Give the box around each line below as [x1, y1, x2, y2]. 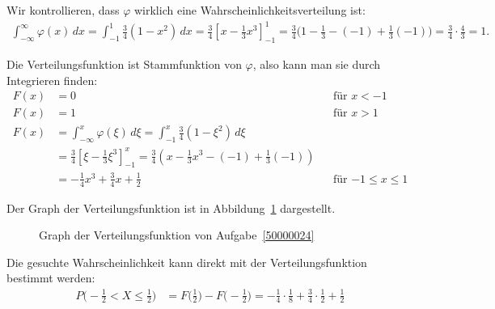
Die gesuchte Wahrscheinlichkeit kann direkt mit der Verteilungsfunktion [6, 253, 367, 270]
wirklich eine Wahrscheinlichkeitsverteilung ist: [133, 2, 366, 18]
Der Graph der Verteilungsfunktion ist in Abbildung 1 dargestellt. [6, 199, 336, 216]
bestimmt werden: [6, 269, 95, 286]
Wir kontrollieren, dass [6, 2, 120, 18]
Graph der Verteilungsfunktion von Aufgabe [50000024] [39, 226, 315, 243]
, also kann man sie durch [252, 55, 381, 72]
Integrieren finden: [6, 71, 98, 88]
